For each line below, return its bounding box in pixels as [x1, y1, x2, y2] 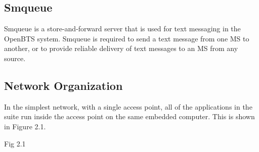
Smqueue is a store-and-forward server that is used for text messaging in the [4, 23, 241, 34]
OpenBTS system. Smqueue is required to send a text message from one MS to [4, 33, 249, 43]
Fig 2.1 [4, 138, 26, 148]
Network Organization [4, 77, 123, 93]
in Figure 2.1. [4, 121, 46, 131]
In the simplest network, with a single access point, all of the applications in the [4, 101, 252, 112]
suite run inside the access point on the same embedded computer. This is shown [4, 111, 255, 122]
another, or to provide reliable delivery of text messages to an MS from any [4, 43, 238, 54]
